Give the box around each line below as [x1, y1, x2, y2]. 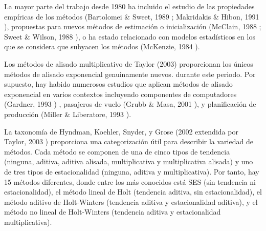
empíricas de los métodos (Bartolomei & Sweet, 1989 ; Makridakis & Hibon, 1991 [4, 11, 259, 22]
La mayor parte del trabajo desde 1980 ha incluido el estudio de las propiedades [4, 1, 255, 11]
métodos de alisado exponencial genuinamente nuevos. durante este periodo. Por [4, 68, 256, 79]
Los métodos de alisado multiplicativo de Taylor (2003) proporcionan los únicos [4, 58, 253, 69]
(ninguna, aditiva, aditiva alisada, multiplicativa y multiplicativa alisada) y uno [4, 156, 253, 167]
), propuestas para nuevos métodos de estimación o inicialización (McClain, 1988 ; [4, 21, 261, 32]
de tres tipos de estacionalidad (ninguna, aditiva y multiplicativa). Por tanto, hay [4, 166, 259, 177]
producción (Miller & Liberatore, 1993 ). [4, 108, 131, 119]
